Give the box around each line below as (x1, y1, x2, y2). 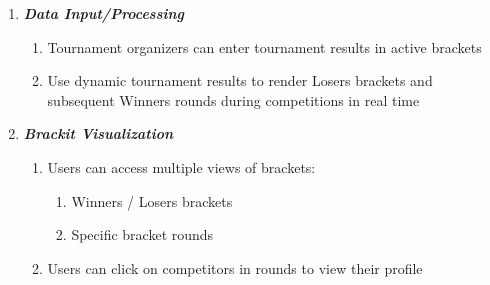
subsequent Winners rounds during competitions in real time (47, 89, 420, 110)
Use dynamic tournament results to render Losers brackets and (47, 70, 433, 91)
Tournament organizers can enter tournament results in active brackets (47, 36, 482, 57)
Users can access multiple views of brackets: (47, 156, 316, 177)
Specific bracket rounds (71, 224, 214, 245)
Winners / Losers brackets (71, 190, 233, 211)
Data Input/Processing (23, 3, 185, 23)
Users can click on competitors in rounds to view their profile (47, 257, 423, 278)
